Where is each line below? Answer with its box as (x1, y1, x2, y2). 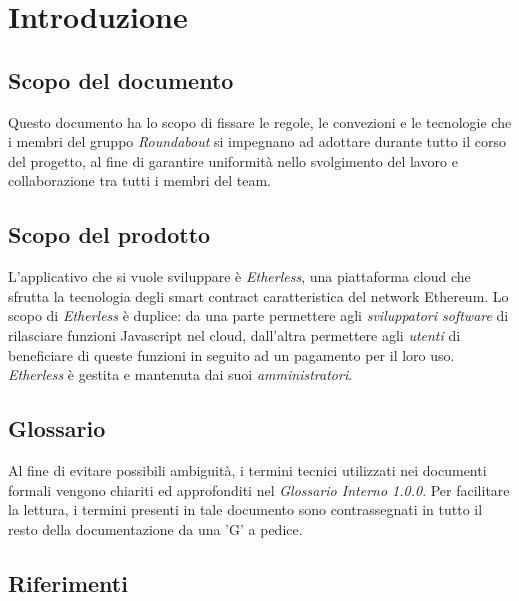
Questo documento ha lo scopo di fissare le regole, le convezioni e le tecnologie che (8, 111, 512, 132)
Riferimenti (8, 567, 128, 598)
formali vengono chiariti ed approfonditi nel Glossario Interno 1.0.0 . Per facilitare (8, 479, 510, 500)
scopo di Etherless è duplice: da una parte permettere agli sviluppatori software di (8, 305, 509, 326)
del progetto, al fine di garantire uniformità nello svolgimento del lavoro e (8, 150, 458, 171)
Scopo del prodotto (8, 219, 211, 250)
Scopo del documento (8, 64, 234, 95)
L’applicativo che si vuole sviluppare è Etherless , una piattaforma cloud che (8, 266, 471, 287)
